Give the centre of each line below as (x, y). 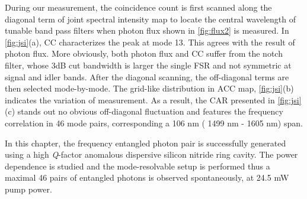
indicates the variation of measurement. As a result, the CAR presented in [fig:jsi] (153, 99)
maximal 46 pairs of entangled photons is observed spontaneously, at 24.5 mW (147, 177)
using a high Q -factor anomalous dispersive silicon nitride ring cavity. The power (151, 154)
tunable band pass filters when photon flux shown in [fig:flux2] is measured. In (147, 30)
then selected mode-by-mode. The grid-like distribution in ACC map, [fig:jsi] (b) (149, 88)
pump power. (28, 189)
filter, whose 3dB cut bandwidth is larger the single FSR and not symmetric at (148, 65)
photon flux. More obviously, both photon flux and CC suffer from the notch (144, 53)
